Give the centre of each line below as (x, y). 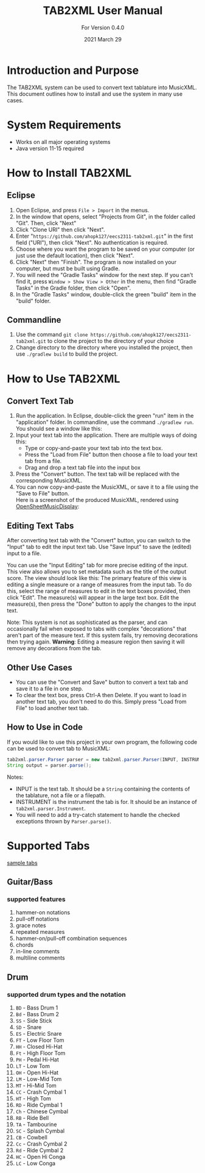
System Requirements (64, 125)
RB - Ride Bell (32, 1117)
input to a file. (24, 553)
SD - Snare (29, 1027)
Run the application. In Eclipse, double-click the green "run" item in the (105, 416)
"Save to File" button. (42, 493)
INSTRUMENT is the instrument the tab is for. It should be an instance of (106, 802)
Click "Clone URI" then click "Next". (60, 229)
